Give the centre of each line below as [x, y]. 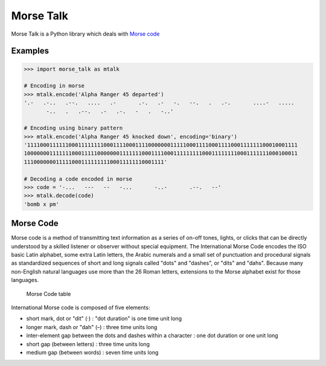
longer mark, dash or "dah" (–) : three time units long [92, 327]
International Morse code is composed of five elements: [81, 307]
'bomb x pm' [42, 204]
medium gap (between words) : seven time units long [92, 352]
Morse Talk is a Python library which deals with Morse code [85, 34]
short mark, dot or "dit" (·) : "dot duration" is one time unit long [104, 319]
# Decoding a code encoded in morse [78, 179]
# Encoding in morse [54, 86]
